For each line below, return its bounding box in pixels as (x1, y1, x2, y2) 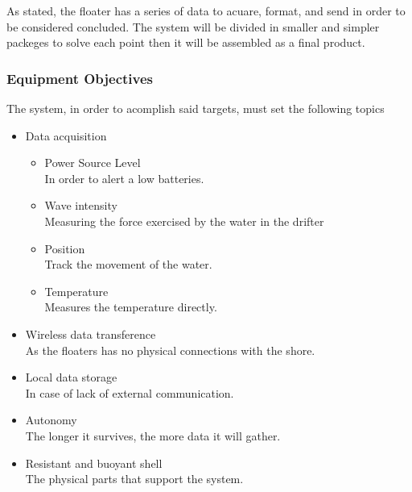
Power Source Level (44, 154, 141, 171)
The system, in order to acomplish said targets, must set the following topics (6, 100, 385, 116)
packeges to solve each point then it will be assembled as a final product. (6, 34, 365, 51)
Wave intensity (44, 197, 117, 214)
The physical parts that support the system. (25, 470, 244, 487)
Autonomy (25, 411, 77, 428)
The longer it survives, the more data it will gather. (25, 427, 281, 444)
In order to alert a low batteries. (44, 169, 204, 186)
